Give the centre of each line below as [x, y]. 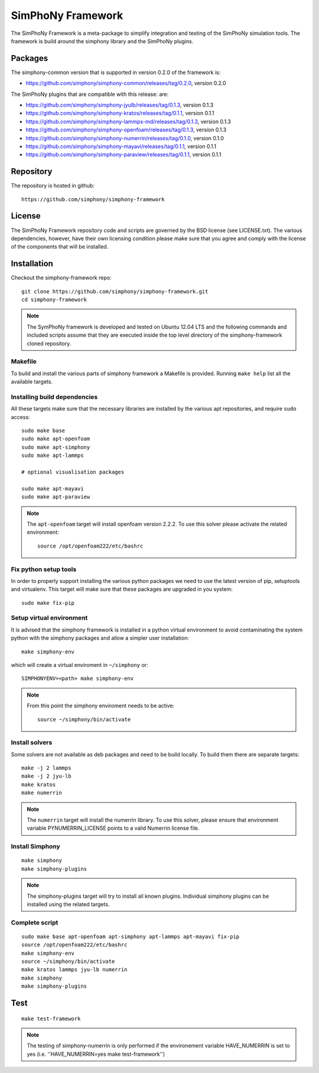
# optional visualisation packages [73, 472]
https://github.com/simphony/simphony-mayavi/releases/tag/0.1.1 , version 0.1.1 [121, 146]
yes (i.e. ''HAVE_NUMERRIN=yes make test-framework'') [96, 1054]
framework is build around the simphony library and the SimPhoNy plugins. [102, 41]
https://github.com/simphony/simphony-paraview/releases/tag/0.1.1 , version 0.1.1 [123, 154]
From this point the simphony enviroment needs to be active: [101, 706]
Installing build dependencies [54, 397]
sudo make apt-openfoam [56, 439]
